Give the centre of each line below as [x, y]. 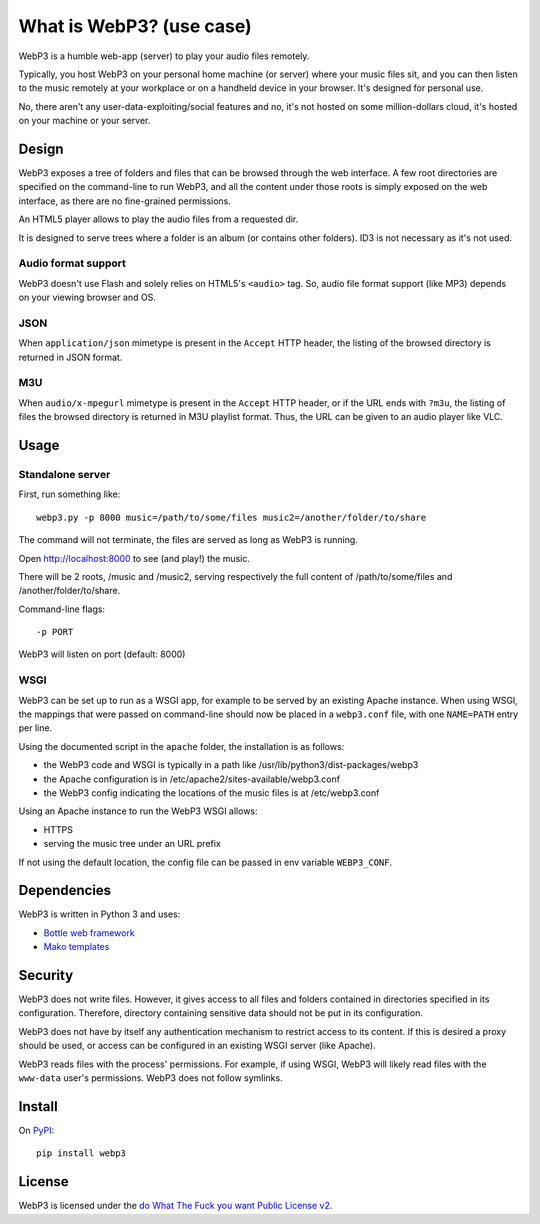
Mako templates [76, 947]
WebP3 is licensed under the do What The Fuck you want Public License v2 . [175, 1206]
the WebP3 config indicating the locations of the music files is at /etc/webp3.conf [211, 792]
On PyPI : [36, 1130]
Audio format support [72, 263]
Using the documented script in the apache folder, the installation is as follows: [181, 746]
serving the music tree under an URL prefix [132, 844]
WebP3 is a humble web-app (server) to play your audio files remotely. [164, 56]
